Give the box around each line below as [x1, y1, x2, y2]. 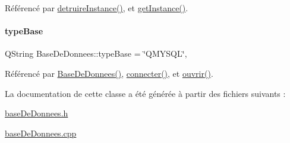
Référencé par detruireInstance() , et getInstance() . [5, 2, 188, 14]
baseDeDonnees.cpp [5, 126, 77, 139]
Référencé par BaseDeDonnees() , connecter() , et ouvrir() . [5, 67, 213, 79]
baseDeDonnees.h [5, 107, 68, 119]
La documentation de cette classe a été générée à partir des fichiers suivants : [5, 87, 286, 99]
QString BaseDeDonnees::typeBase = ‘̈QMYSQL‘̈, [5, 47, 187, 60]
